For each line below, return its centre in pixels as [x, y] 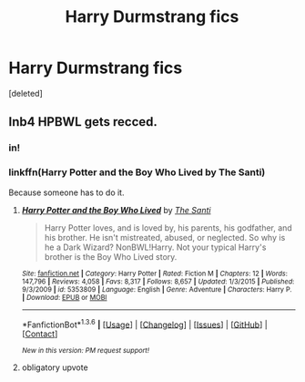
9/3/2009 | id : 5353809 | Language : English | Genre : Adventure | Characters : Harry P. [157, 289]
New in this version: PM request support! [86, 351]
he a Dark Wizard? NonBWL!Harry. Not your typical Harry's [155, 247]
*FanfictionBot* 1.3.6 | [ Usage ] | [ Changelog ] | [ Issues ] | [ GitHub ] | [144, 324]
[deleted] [25, 93]
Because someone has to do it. [66, 192]
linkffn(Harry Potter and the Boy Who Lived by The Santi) [137, 172]
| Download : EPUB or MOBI [64, 297]
